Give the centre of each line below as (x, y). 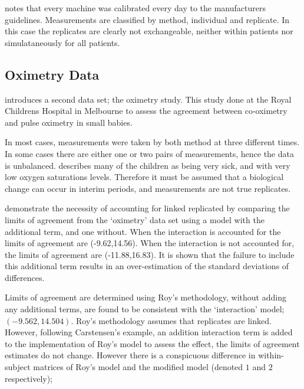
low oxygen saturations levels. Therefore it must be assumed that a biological (144, 177)
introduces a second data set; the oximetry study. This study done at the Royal (148, 99)
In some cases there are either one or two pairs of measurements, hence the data (149, 153)
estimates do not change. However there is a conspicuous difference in (130, 355)
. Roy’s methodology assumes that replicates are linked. (171, 320)
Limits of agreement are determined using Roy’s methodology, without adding (146, 297)
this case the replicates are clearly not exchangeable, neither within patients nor (149, 31)
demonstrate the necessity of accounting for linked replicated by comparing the (147, 208)
